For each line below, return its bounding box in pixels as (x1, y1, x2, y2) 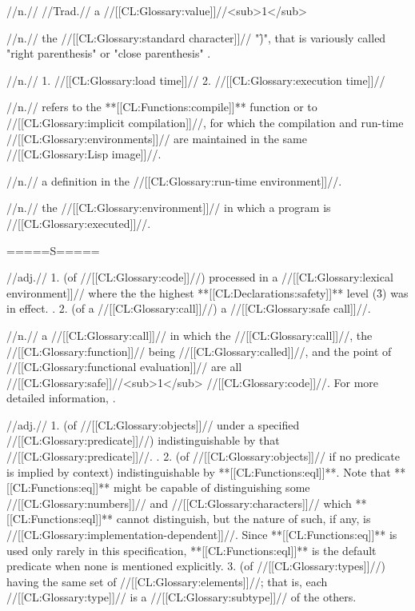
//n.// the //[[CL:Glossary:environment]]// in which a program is (6, 199, 331, 216)
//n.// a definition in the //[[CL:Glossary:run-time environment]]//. (6, 172, 342, 189)
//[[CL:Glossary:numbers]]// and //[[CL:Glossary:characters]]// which (6, 494, 352, 511)
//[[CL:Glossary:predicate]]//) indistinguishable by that (6, 432, 280, 449)
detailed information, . (6, 389, 116, 406)
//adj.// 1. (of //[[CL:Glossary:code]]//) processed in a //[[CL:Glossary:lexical (6, 269, 393, 286)
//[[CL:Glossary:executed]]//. (6, 214, 151, 231)
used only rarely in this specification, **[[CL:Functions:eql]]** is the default (6, 541, 377, 558)
